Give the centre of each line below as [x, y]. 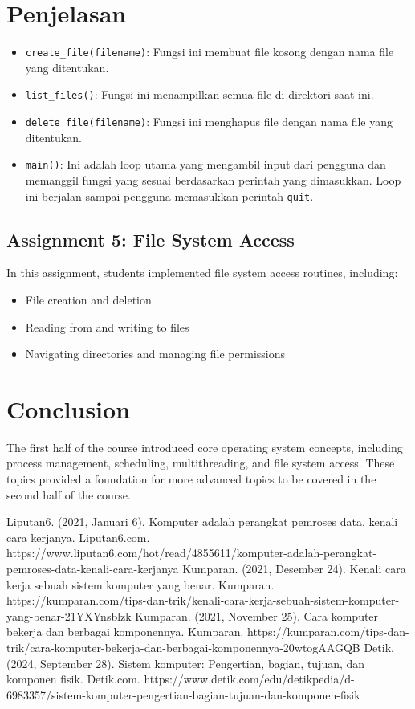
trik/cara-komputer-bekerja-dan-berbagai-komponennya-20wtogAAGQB [183, 648]
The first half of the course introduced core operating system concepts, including [205, 447]
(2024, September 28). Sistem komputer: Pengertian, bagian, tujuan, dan [186, 663]
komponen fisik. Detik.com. [73, 679]
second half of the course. [69, 494]
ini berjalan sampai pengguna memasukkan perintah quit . [169, 196]
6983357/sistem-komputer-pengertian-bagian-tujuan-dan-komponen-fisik [183, 694]
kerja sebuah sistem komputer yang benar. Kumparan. [140, 584]
